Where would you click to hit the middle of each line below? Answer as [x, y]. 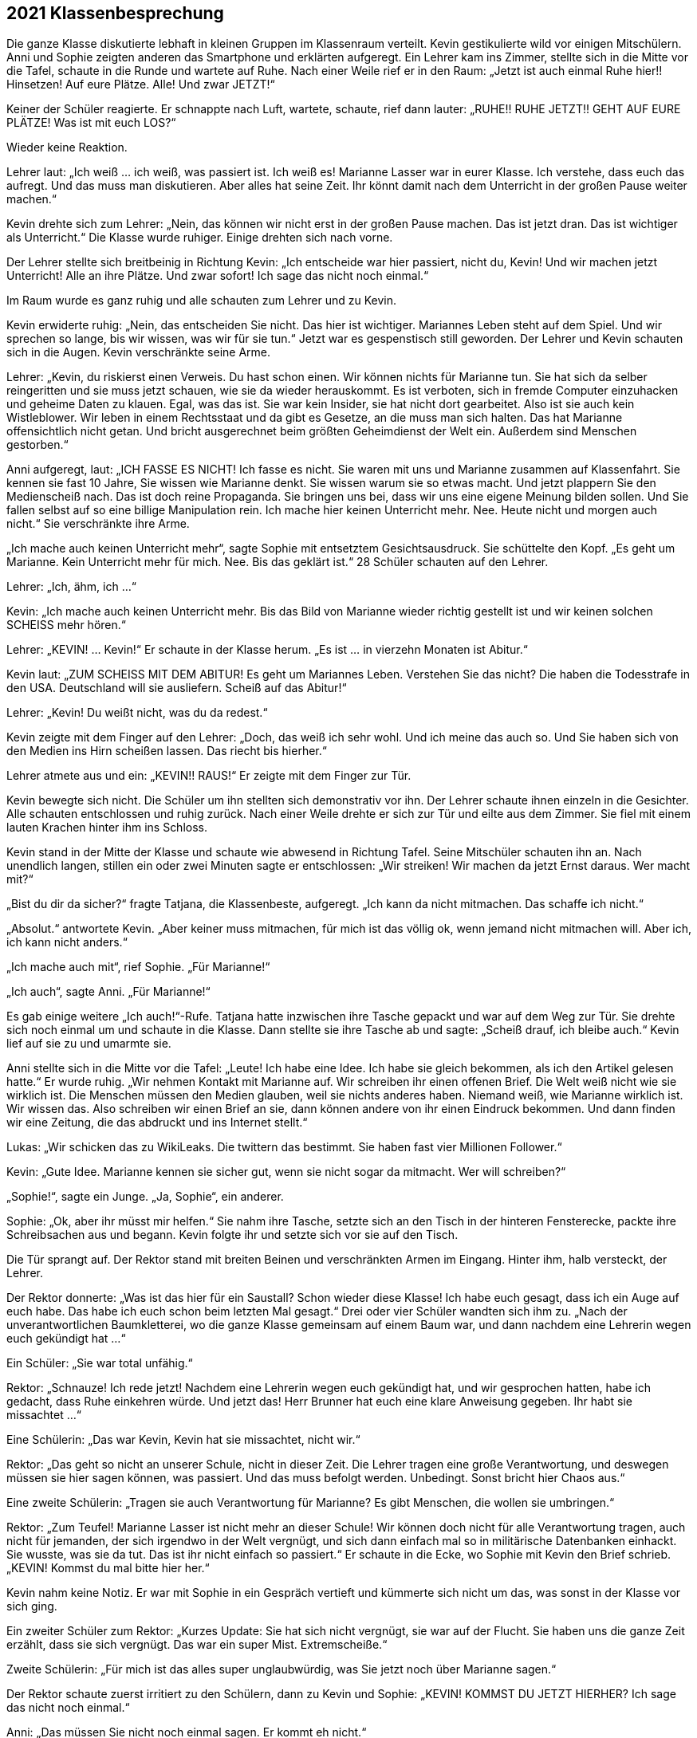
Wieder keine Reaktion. [67, 147]
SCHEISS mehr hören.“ [66, 625]
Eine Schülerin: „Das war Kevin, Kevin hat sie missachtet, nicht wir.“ [183, 1440]
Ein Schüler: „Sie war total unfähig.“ [100, 1363]
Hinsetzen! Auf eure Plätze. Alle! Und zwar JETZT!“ [141, 85]
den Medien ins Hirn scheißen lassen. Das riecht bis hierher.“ [167, 751]
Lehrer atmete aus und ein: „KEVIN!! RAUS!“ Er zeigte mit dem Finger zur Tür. [209, 776]
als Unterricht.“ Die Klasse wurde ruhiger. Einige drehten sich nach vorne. [200, 238]
